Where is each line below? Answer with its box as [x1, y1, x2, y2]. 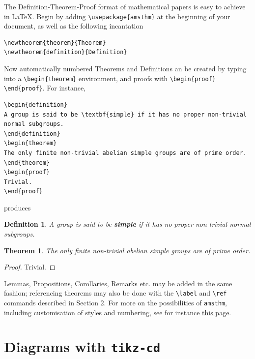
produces [4, 202, 31, 212]
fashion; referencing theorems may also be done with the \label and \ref [4, 288, 227, 298]
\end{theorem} [4, 159, 50, 166]
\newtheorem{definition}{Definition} [4, 49, 127, 56]
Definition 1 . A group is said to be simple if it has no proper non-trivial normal [4, 219, 251, 229]
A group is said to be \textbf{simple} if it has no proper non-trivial [4, 111, 247, 118]
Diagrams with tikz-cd [4, 336, 161, 356]
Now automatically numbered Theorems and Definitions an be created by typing [4, 63, 247, 74]
